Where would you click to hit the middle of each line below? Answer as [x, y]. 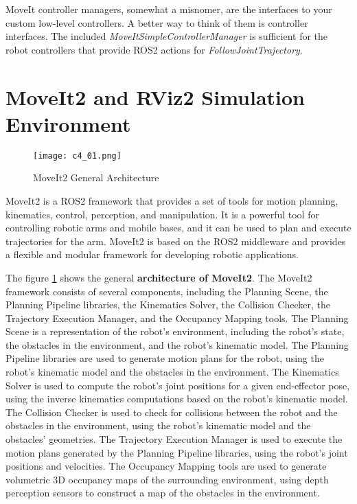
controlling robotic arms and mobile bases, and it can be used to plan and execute [178, 228]
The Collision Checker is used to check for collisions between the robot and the [172, 412]
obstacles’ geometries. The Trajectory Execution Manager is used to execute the [174, 439]
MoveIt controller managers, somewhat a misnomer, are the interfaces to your [169, 9]
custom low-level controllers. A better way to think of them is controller [157, 22]
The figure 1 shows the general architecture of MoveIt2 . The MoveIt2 [159, 277]
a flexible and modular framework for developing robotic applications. [152, 254]
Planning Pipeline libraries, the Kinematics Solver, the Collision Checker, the [168, 305]
